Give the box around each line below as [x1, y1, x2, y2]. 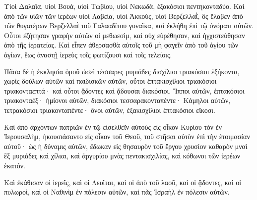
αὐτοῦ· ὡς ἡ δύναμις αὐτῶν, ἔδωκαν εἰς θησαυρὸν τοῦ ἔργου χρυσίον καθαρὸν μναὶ [4, 141, 248, 151]
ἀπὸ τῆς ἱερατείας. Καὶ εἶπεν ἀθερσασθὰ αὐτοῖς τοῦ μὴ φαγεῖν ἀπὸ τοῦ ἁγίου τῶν [4, 40, 239, 50]
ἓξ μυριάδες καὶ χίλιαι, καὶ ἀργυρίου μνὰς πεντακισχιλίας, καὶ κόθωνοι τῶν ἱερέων [4, 150, 241, 161]
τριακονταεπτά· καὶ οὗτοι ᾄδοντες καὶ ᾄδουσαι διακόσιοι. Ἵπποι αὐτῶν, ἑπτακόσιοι [4, 85, 245, 96]
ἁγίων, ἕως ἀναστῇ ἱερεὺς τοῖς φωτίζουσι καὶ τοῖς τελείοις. [4, 49, 172, 59]
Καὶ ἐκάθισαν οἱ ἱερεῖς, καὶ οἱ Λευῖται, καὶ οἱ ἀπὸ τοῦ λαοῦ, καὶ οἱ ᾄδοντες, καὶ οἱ [4, 177, 242, 187]
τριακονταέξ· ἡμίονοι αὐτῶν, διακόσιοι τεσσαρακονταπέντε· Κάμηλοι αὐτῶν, [4, 95, 231, 105]
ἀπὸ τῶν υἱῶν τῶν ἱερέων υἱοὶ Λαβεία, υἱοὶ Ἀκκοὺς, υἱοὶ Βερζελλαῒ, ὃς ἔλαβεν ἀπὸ [4, 10, 243, 21]
